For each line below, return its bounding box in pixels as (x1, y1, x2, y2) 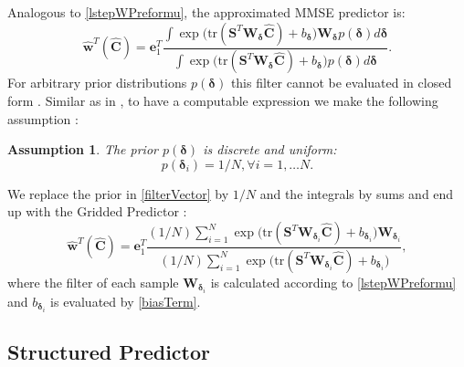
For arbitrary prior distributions (7, 73, 187, 92)
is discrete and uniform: (203, 140, 337, 159)
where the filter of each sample (7, 272, 179, 291)
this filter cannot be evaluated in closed (230, 73, 452, 92)
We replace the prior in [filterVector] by (7, 183, 229, 203)
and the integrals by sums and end (259, 183, 454, 203)
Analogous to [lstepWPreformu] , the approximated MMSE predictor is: (7, 3, 406, 21)
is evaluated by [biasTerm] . (50, 292, 201, 310)
